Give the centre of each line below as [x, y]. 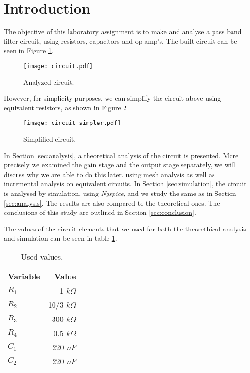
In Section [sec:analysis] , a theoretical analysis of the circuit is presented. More [121, 155]
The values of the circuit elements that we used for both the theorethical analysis [125, 228]
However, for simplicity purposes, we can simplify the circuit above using [113, 98]
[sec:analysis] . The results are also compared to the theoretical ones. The [112, 203]
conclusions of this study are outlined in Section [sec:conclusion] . [100, 212]
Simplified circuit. [50, 139]
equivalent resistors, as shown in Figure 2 [65, 107]
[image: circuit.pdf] [58, 66]
